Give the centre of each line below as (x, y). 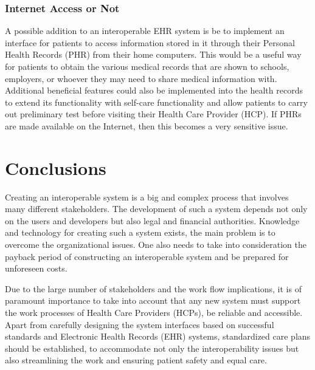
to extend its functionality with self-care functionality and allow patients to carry (156, 102)
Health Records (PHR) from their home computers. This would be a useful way (153, 54)
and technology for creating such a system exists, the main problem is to (140, 232)
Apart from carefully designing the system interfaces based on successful (140, 324)
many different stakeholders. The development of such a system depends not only (156, 209)
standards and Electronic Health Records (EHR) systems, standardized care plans (158, 336)
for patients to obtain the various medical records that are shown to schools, (147, 66)
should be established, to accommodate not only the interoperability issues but (152, 348)
